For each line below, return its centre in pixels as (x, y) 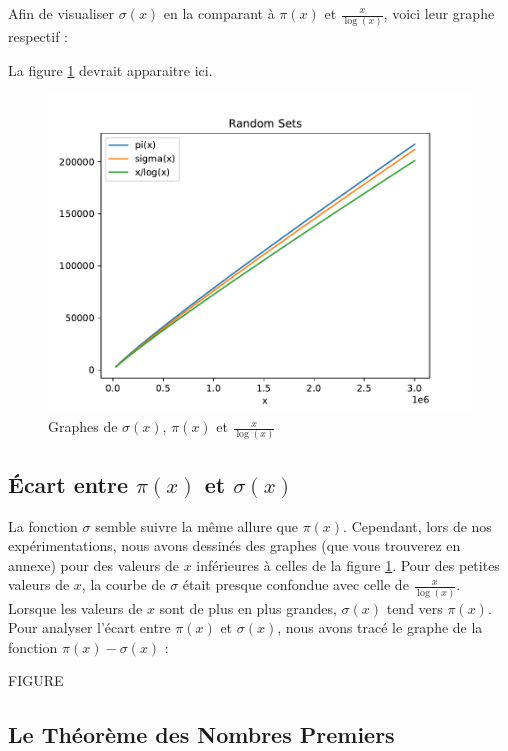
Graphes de (83, 426)
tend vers (414, 607)
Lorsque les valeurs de (75, 607)
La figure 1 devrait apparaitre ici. (110, 69)
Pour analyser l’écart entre (89, 627)
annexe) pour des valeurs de (93, 564)
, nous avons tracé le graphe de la (380, 627)
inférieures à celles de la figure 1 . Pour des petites (348, 564)
